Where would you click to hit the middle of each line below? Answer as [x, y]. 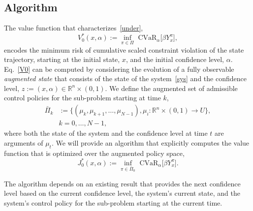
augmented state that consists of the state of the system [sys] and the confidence [125, 78]
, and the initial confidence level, [175, 59]
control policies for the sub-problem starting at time [82, 98]
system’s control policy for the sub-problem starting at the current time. [113, 203]
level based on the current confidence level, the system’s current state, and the [122, 193]
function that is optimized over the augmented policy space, [94, 153]
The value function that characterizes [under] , [74, 28]
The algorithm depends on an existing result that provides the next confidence [122, 183]
